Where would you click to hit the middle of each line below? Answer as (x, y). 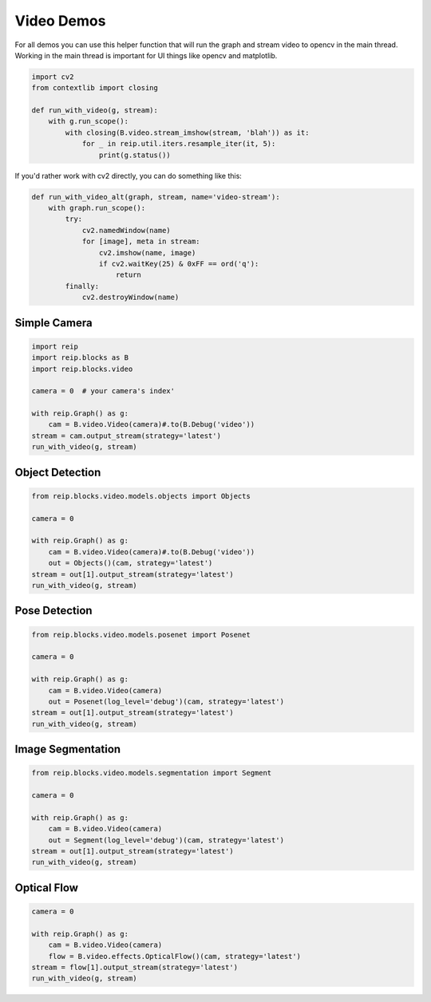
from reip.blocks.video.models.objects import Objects (141, 496)
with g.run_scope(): (89, 121)
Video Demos (60, 21)
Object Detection (58, 472)
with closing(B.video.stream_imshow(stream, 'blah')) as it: (187, 132)
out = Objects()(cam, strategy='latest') (130, 563)
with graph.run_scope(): (97, 208)
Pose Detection (53, 611)
